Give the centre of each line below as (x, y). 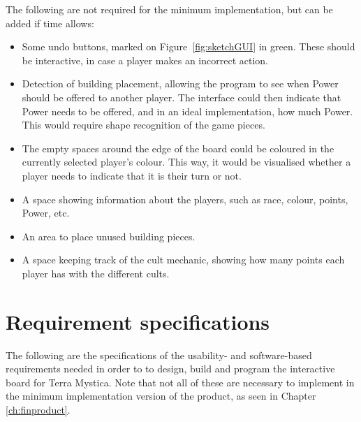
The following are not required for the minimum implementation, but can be (169, 9)
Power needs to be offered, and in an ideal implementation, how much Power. (187, 111)
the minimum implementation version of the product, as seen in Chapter (161, 396)
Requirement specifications (138, 321)
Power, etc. (46, 213)
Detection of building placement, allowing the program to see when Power (180, 83)
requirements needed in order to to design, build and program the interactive (170, 369)
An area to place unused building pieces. (109, 236)
